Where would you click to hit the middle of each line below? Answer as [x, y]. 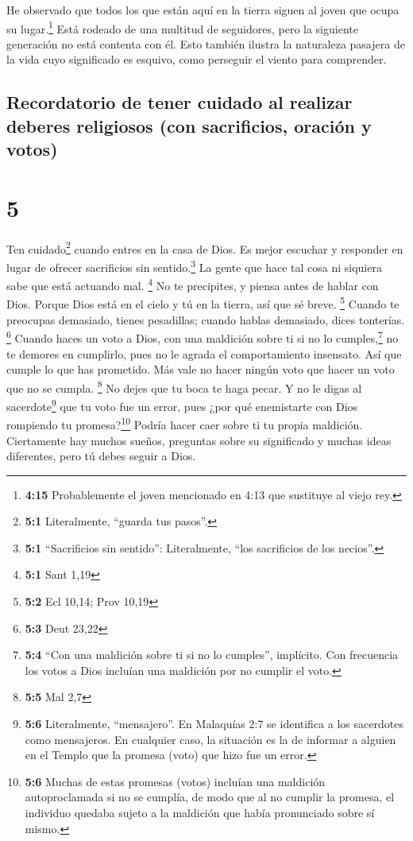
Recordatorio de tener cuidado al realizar [179, 102]
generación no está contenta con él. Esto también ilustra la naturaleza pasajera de [206, 43]
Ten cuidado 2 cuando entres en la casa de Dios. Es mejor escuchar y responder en [205, 247]
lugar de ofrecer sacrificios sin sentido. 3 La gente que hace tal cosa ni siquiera [194, 265]
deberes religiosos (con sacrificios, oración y [189, 125]
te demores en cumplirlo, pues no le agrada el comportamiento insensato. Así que [204, 353]
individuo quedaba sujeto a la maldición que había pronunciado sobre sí [200, 812]
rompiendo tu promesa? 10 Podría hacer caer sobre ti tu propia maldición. [185, 423]
